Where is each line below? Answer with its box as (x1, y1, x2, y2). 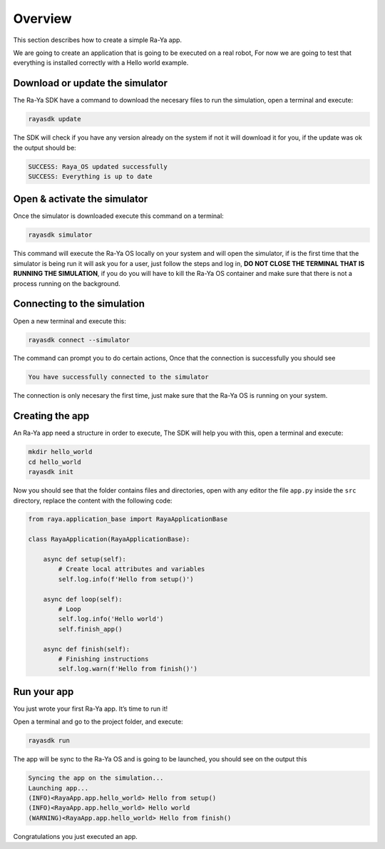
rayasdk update (28, 115, 81, 123)
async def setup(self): (43, 555, 126, 563)
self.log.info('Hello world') (58, 615, 164, 623)
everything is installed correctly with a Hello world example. (13, 58, 189, 67)
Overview (13, 11, 72, 26)
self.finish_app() (58, 624, 123, 633)
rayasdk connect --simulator (28, 336, 130, 344)
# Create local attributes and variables (58, 565, 205, 573)
